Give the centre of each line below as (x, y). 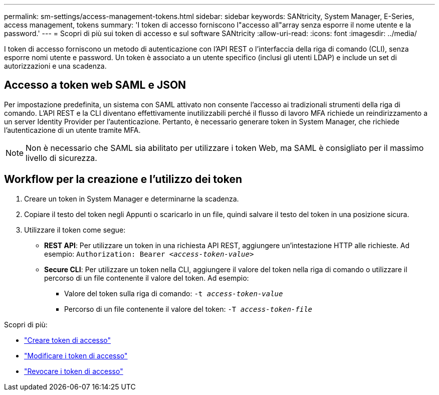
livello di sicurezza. (61, 158)
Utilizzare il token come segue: (75, 230)
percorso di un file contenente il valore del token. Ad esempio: (147, 278)
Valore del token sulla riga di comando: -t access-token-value (174, 293)
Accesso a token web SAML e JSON (95, 85)
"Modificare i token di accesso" (76, 355)
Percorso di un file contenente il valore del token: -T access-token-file (188, 309)
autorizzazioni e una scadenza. (55, 66)
